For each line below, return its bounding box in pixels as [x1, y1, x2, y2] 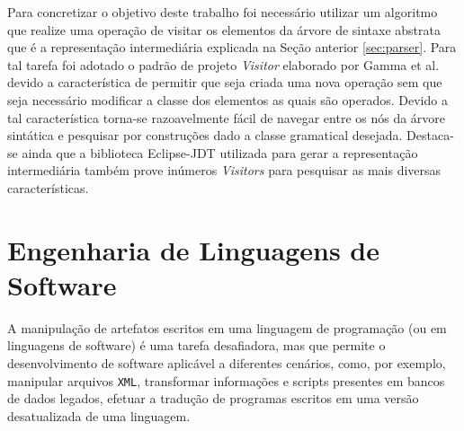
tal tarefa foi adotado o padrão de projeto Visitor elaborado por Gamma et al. [7, 55, 440, 74]
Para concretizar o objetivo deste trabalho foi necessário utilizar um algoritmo [7, 3, 438, 21]
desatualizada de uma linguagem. [7, 406, 191, 425]
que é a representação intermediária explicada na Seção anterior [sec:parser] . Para [7, 38, 457, 57]
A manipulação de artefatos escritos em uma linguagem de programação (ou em [7, 318, 447, 337]
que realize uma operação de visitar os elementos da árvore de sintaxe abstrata [7, 20, 442, 39]
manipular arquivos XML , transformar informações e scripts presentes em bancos [7, 371, 445, 390]
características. [7, 178, 89, 197]
